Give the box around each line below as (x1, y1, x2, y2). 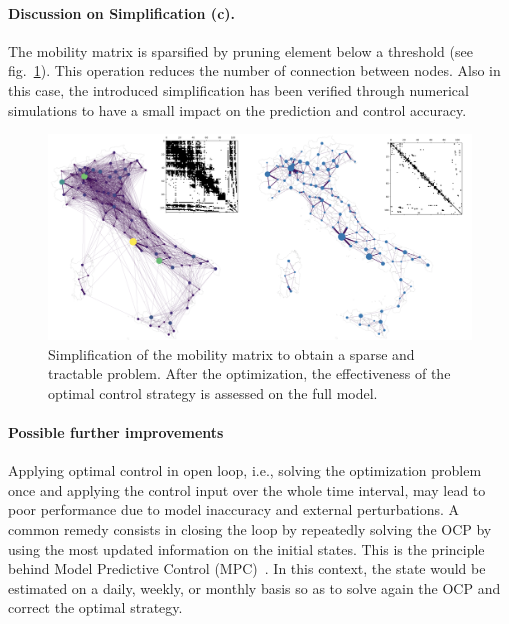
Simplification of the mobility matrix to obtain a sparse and (48, 343, 415, 364)
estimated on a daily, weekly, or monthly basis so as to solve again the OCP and (8, 577, 501, 598)
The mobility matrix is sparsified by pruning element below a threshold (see (8, 40, 473, 61)
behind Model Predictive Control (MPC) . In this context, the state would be (8, 558, 486, 579)
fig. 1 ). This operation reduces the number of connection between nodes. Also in (8, 60, 501, 81)
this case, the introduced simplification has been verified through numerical (8, 79, 469, 100)
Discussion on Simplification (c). (8, 2, 236, 23)
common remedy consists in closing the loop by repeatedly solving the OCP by (8, 518, 492, 539)
